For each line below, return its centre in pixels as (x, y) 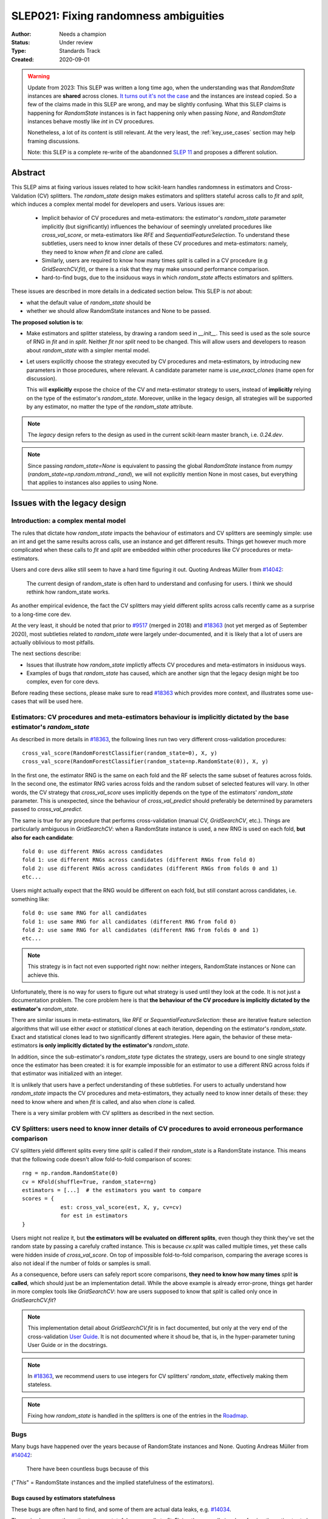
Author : (21, 34)
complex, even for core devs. (63, 682)
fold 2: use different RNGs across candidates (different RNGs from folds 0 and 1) (150, 868)
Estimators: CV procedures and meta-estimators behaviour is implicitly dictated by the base (150, 717)
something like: (30, 899)
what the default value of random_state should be (89, 302)
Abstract (28, 173)
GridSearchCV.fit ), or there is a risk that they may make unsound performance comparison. (155, 269)
